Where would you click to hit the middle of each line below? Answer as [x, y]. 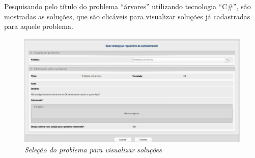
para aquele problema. [39, 26]
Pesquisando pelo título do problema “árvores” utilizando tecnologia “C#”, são [127, 6]
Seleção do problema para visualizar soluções [93, 149]
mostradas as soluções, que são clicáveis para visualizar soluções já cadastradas [127, 16]
